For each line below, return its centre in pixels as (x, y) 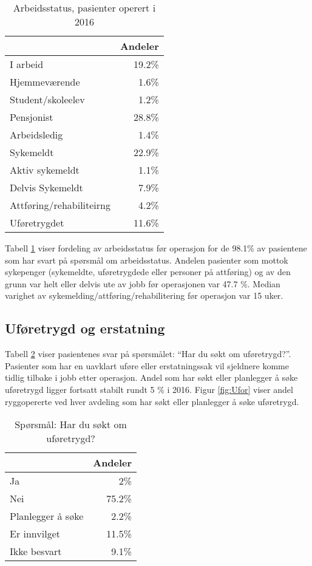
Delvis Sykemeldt (46, 187)
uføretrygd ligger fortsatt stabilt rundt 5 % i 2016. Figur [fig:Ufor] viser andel (149, 389)
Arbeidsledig (36, 135)
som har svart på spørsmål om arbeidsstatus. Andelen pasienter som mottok (147, 260)
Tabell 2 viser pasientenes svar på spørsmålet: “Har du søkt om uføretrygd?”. (148, 354)
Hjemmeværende (45, 82)
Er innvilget (35, 534)
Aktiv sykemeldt (45, 170)
